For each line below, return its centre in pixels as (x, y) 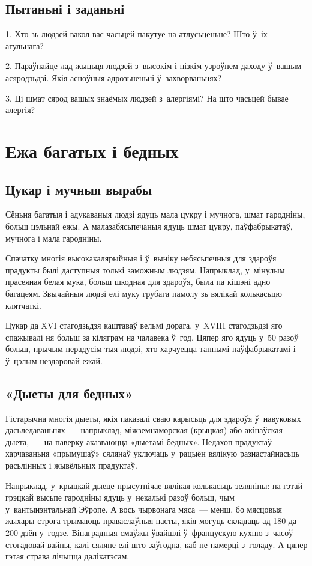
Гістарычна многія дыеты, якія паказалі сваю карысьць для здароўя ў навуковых (153, 418)
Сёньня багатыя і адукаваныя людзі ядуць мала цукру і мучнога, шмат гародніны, (155, 214)
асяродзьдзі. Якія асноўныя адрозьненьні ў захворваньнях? (114, 77)
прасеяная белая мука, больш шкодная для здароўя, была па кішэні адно (138, 281)
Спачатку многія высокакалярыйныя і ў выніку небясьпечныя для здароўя (141, 258)
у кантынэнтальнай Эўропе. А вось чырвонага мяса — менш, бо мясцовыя (144, 509)
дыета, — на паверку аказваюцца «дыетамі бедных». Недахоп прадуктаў (139, 441)
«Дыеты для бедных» (69, 393)
